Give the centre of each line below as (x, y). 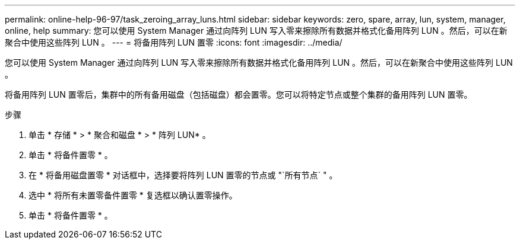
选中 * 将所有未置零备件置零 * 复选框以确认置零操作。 (133, 195)
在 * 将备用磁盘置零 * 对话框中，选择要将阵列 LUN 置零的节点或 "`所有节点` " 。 (183, 175)
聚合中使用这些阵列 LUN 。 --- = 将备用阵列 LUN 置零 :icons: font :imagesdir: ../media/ (174, 42)
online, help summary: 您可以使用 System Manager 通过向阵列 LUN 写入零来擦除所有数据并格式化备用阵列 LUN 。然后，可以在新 (256, 30)
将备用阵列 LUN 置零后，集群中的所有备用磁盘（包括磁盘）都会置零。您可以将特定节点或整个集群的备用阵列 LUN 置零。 (239, 94)
